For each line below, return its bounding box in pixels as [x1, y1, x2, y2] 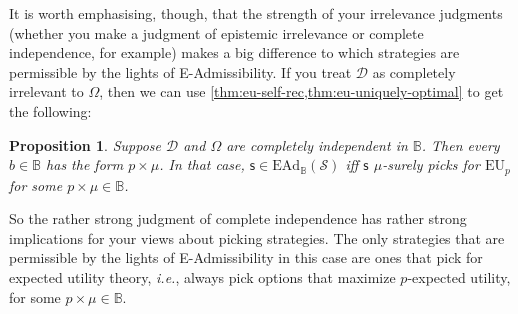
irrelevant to [9, 81, 84, 102]
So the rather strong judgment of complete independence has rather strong [9, 208, 467, 229]
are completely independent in [226, 134, 408, 155]
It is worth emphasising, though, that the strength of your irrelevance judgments [9, 3, 503, 23]
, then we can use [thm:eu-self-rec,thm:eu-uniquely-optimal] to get [99, 81, 504, 102]
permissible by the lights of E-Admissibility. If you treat [9, 61, 352, 82]
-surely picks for [382, 154, 480, 175]
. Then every [421, 134, 500, 155]
